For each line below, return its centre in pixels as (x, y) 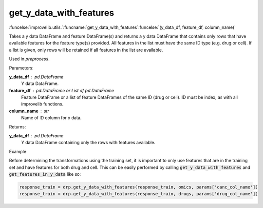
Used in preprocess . (29, 59)
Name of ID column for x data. (51, 118)
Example (18, 151)
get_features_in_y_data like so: (45, 174)
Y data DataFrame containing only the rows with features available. (88, 143)
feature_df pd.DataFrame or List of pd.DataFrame (62, 90)
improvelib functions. (42, 104)
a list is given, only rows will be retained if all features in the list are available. (86, 50)
